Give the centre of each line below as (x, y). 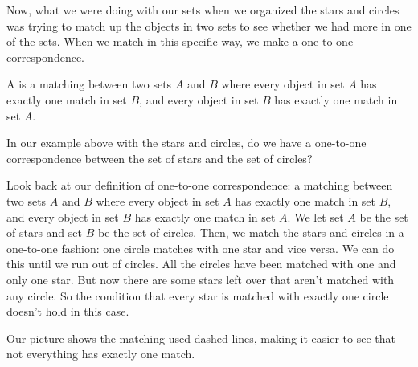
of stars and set (44, 232)
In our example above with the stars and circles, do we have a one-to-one (186, 143)
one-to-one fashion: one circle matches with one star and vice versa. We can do (201, 248)
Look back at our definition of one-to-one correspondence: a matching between (200, 185)
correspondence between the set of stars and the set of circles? (160, 158)
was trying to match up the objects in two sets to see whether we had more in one (209, 25)
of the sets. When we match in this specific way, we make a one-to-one (180, 41)
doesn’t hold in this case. (68, 311)
